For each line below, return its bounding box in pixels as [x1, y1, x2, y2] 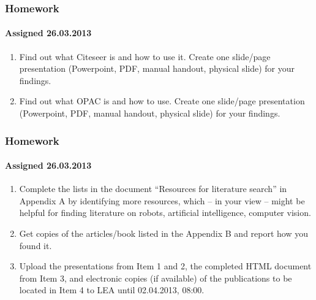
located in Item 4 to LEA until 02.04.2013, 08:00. [19, 283, 205, 296]
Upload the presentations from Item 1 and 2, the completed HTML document [19, 260, 312, 272]
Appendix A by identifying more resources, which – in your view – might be [19, 194, 305, 207]
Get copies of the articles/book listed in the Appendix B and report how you [19, 227, 309, 240]
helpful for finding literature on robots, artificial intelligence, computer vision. [19, 206, 311, 219]
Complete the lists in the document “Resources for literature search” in [19, 182, 287, 195]
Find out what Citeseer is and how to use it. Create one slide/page [19, 50, 271, 63]
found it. [19, 239, 52, 252]
